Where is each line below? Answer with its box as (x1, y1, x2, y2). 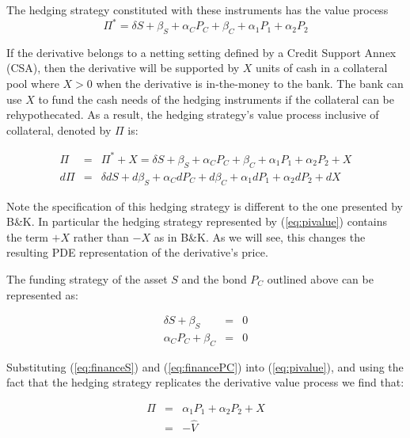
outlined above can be (267, 270, 374, 287)
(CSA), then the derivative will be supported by (6, 59, 240, 76)
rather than (73, 228, 129, 245)
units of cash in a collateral (256, 59, 388, 76)
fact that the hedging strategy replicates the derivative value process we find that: (6, 374, 404, 390)
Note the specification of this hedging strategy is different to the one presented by (6, 197, 403, 214)
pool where (6, 75, 59, 92)
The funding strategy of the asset (6, 270, 168, 287)
